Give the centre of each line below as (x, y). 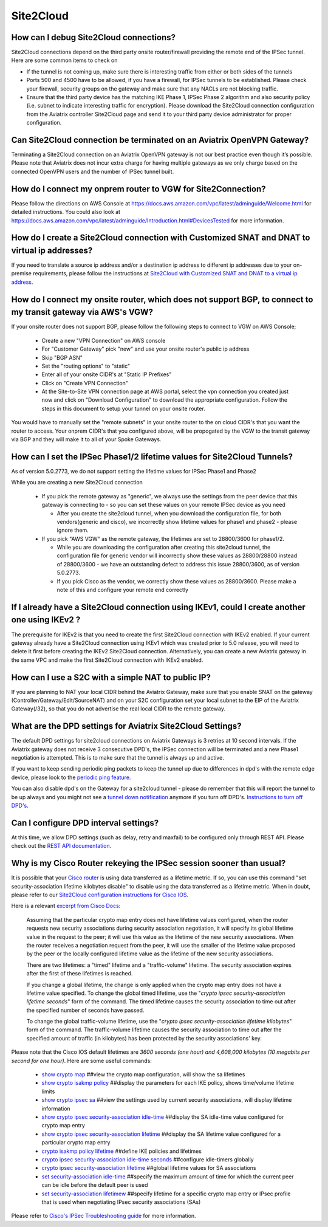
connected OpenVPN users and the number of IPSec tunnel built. (93, 171)
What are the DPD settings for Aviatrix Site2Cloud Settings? (127, 726)
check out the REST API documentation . (61, 846)
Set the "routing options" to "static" (86, 366)
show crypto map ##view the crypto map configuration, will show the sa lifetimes (143, 1074)
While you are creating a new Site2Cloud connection (77, 483)
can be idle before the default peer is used (95, 1185)
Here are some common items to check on (64, 60)
